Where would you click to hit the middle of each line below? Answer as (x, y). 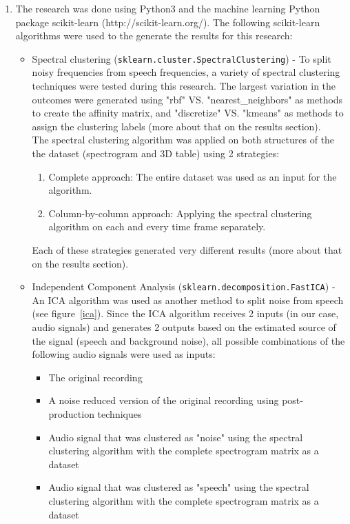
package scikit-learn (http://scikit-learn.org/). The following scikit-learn (168, 22)
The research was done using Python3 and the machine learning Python (168, 8)
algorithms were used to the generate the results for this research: (154, 36)
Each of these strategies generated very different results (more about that (187, 249)
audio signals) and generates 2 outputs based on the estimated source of (184, 327)
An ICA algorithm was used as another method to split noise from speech (188, 300)
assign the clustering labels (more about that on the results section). (176, 126)
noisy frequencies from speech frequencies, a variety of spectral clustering (186, 72)
